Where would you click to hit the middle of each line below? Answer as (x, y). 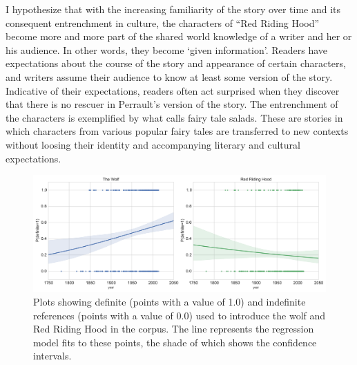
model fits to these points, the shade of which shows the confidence (175, 342)
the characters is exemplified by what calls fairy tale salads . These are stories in (174, 117)
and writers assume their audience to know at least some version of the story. (169, 76)
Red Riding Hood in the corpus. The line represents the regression (174, 329)
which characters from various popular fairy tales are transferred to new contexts (177, 131)
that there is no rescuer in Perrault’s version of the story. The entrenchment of (172, 104)
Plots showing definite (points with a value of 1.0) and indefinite (170, 302)
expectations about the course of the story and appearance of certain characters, (176, 63)
